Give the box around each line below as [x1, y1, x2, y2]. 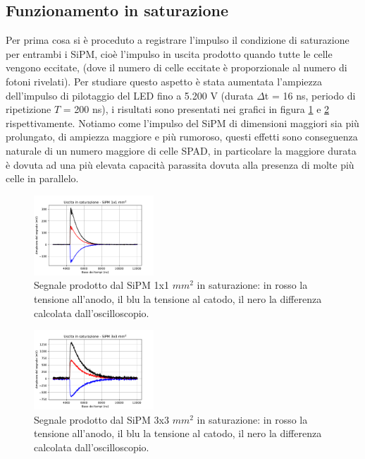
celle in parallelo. [6, 171, 79, 186]
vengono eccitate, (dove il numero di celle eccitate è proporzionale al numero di [6, 60, 347, 75]
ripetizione [6, 102, 51, 117]
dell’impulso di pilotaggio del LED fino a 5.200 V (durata [6, 88, 254, 102]
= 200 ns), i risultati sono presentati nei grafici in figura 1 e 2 [63, 102, 330, 117]
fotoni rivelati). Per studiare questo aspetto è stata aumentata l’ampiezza [6, 73, 322, 88]
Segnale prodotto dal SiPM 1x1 [34, 278, 169, 292]
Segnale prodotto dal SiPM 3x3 [34, 412, 169, 427]
